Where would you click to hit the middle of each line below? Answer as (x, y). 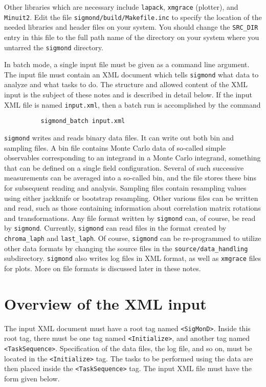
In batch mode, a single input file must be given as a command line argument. (127, 64)
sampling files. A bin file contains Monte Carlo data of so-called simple (115, 147)
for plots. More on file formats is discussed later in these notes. (103, 268)
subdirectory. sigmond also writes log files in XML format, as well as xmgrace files (133, 258)
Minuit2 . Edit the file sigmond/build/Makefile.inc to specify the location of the (133, 17)
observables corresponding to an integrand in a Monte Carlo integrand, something (132, 158)
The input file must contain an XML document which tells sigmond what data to (131, 74)
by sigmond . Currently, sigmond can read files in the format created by (115, 228)
